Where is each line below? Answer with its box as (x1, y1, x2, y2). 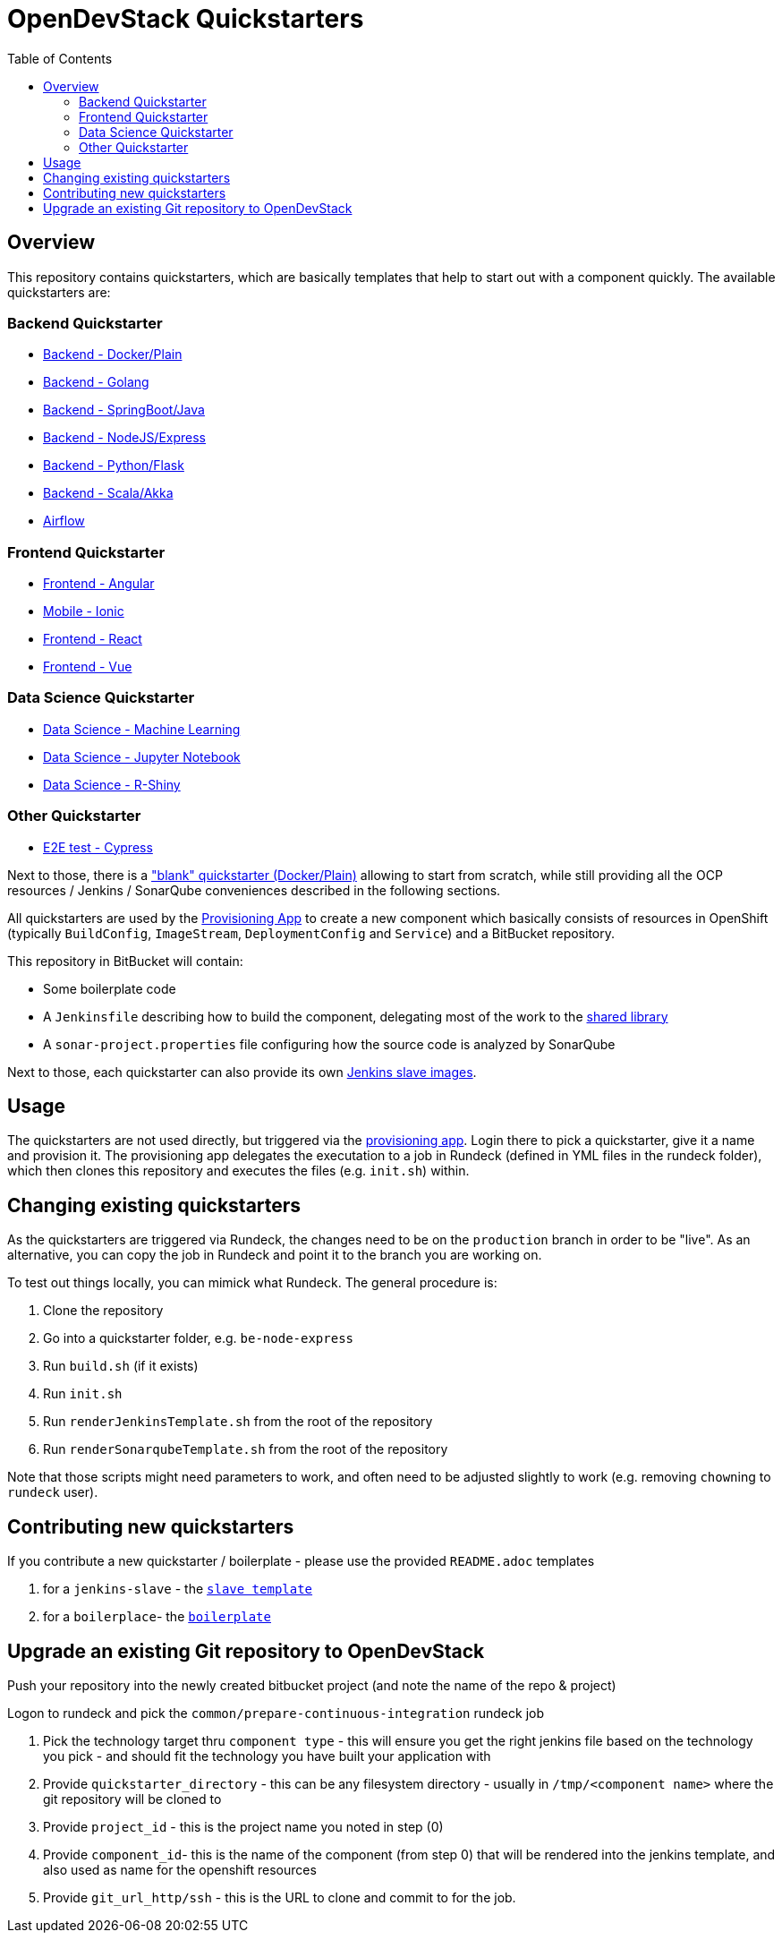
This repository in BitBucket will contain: (7, 953, 243, 969)
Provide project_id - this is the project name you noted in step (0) (43, 1818, 444, 1834)
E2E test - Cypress (43, 839, 153, 855)
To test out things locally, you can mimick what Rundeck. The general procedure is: (7, 1275, 497, 1291)
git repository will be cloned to (43, 1790, 222, 1807)
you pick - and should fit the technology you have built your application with (43, 1748, 491, 1764)
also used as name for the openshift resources (43, 1861, 317, 1877)
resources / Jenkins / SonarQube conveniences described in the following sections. (7, 882, 501, 898)
